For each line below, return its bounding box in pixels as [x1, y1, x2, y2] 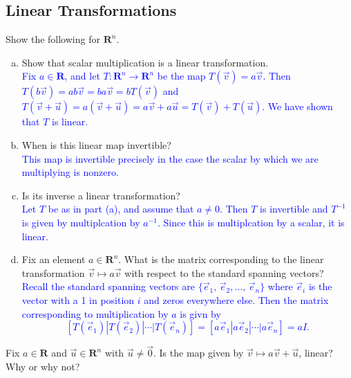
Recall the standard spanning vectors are [21, 279, 196, 294]
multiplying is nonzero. [21, 165, 119, 179]
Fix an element [21, 252, 86, 267]
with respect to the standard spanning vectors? [124, 265, 324, 280]
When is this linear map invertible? [21, 137, 171, 152]
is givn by [180, 306, 221, 321]
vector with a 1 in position [21, 292, 135, 307]
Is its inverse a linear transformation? [21, 188, 180, 202]
